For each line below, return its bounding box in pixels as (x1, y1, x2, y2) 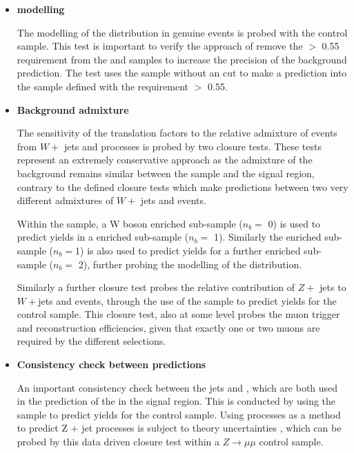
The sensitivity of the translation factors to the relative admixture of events (17, 125, 337, 140)
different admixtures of (17, 193, 114, 208)
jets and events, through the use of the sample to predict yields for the (38, 293, 337, 308)
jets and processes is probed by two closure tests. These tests (63, 139, 322, 153)
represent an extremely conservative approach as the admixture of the (17, 152, 313, 167)
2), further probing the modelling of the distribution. (78, 256, 302, 271)
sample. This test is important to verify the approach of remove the (17, 39, 303, 53)
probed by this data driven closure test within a (17, 434, 219, 449)
